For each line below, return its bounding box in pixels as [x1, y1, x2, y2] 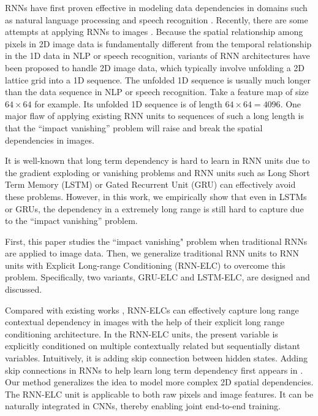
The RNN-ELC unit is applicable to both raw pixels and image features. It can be [5, 387, 314, 400]
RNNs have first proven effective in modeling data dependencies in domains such [5, 1, 308, 13]
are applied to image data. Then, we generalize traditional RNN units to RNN [5, 247, 300, 260]
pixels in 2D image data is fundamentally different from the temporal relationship [5, 37, 312, 50]
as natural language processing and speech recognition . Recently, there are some [5, 13, 308, 26]
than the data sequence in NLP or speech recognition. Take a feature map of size [5, 85, 309, 98]
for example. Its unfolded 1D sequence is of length [34, 97, 222, 110]
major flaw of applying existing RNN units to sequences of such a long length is [5, 109, 304, 122]
